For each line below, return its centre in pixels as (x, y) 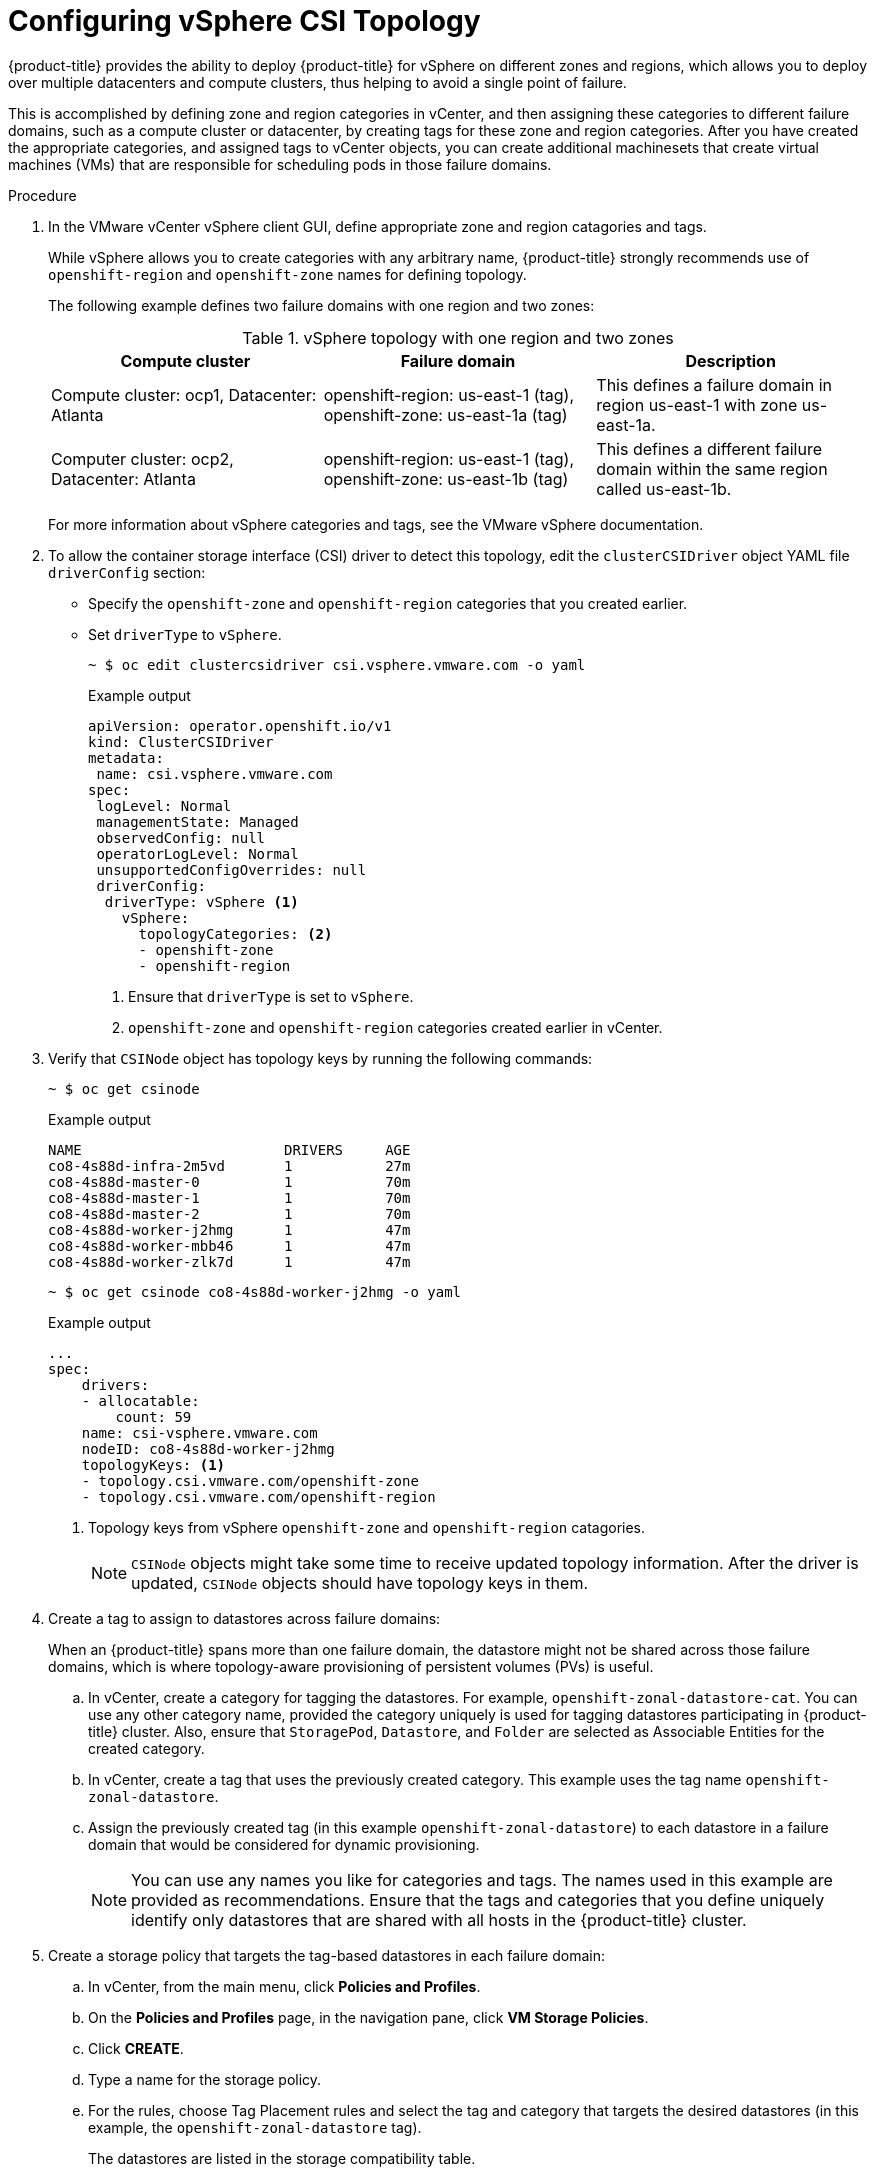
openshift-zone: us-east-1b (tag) (446, 478)
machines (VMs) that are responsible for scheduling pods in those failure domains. (280, 164)
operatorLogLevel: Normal (197, 853)
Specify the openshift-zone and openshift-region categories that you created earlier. (388, 603)
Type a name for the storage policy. (205, 2079)
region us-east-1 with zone (697, 404)
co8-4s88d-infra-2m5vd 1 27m (229, 1165)
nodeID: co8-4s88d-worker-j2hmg (208, 1448)
